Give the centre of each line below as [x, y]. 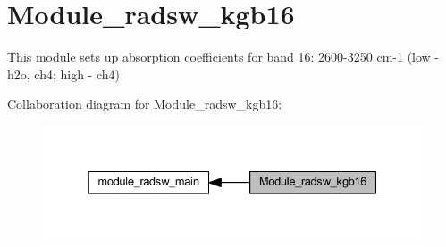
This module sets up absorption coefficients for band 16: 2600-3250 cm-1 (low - [223, 57]
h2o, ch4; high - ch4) [63, 74]
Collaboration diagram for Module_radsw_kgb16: [145, 104]
